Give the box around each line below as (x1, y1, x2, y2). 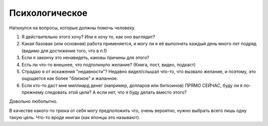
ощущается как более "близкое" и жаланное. (21, 75, 118, 81)
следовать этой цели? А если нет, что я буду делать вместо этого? (45, 89, 187, 95)
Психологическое (9, 7, 88, 18)
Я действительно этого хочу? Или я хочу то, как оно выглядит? (21, 34, 155, 40)
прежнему (21, 89, 44, 95)
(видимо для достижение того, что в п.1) (21, 48, 107, 54)
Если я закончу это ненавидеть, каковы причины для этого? (21, 55, 149, 61)
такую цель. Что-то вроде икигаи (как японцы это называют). (9, 115, 140, 121)
